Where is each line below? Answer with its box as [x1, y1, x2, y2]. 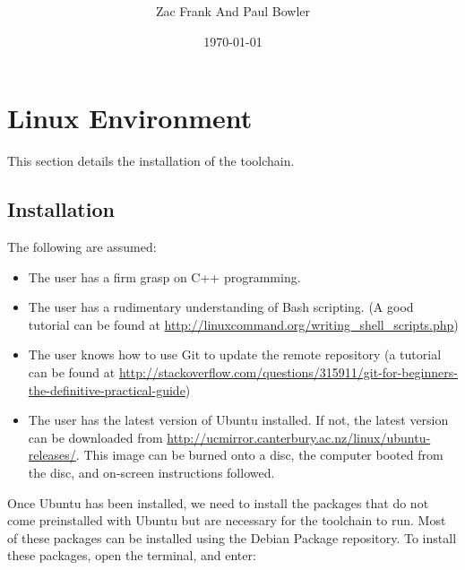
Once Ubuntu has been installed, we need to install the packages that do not [7, 493, 429, 512]
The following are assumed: [7, 237, 157, 256]
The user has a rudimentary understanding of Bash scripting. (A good [28, 298, 414, 316]
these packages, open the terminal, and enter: [7, 546, 256, 565]
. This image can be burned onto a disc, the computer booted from [75, 445, 443, 464]
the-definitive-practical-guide [28, 380, 185, 399]
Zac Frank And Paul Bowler [155, 2, 311, 21]
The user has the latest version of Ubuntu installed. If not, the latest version [28, 410, 449, 429]
